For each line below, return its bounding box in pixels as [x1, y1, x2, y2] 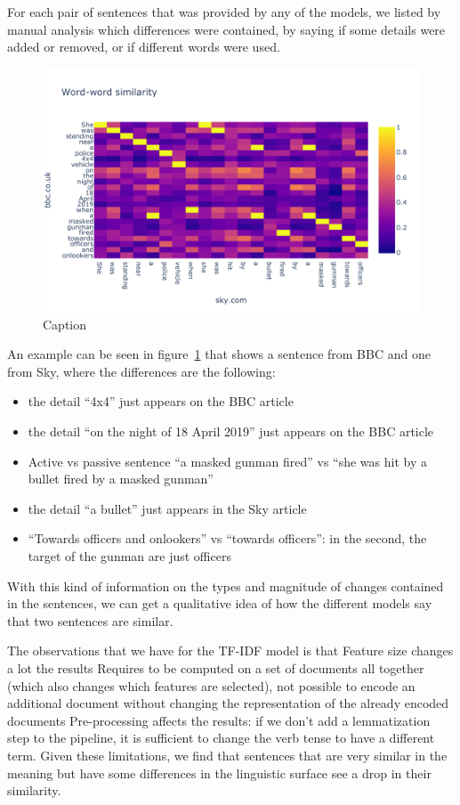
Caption [43, 314, 87, 333]
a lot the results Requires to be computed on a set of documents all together [7, 658, 424, 677]
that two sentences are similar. [7, 611, 174, 630]
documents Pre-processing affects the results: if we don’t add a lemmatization [7, 711, 431, 729]
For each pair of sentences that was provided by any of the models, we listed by [7, 3, 441, 20]
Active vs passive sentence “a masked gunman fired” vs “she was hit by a [28, 451, 427, 470]
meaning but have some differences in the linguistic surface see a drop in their [7, 763, 432, 782]
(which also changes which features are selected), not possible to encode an [7, 676, 416, 695]
